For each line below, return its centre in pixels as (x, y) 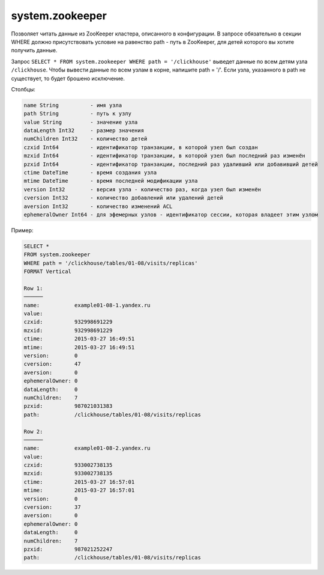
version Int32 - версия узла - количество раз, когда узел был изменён (142, 189)
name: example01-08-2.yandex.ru (87, 448)
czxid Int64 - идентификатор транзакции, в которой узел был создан (141, 147)
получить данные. (34, 51)
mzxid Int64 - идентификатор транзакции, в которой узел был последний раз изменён (164, 156)
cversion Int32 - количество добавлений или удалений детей (123, 198)
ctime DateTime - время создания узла (90, 172)
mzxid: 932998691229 (68, 330)
